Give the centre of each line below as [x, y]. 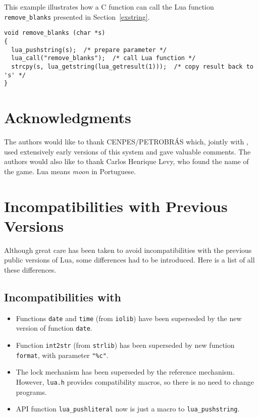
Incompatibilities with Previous [116, 206]
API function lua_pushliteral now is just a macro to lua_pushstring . [128, 409]
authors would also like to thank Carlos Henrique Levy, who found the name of [126, 161]
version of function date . [54, 328]
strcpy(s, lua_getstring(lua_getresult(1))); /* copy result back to [132, 66]
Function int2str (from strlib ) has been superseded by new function [125, 345]
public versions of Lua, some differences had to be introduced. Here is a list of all [129, 260]
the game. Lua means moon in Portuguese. [70, 171]
